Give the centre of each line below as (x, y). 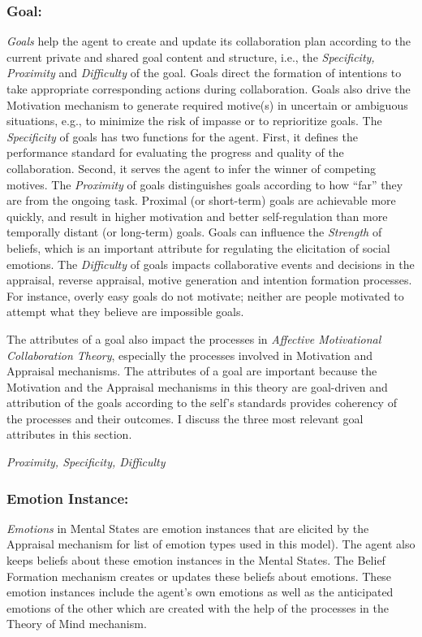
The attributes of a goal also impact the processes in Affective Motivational (194, 338)
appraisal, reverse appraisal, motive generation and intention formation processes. (209, 280)
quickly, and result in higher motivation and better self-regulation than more (197, 216)
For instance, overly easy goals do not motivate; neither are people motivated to (205, 295)
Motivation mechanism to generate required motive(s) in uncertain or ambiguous (207, 104)
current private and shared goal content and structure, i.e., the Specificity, (191, 56)
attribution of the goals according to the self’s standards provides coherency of (202, 403)
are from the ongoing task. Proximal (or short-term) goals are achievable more (201, 200)
